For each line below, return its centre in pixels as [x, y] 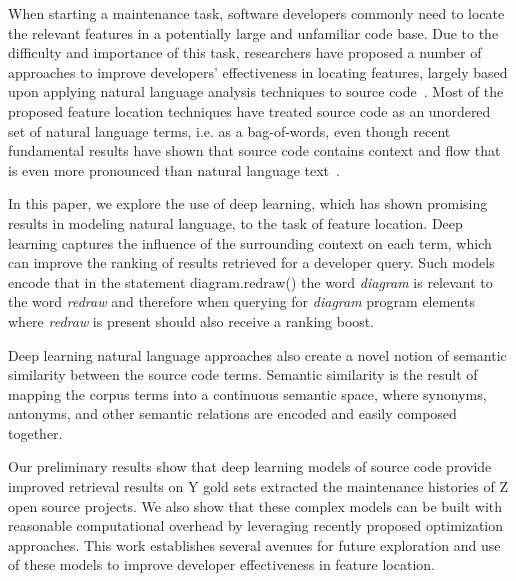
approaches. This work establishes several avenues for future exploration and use [254, 544]
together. [35, 432]
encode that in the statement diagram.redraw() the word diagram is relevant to [250, 281]
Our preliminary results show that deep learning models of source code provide [250, 466]
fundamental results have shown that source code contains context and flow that [254, 150]
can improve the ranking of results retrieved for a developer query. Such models [251, 262]
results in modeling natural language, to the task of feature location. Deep [235, 222]
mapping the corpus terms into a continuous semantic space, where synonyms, [247, 393]
